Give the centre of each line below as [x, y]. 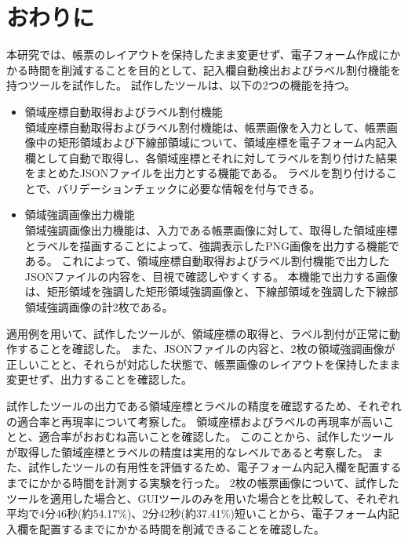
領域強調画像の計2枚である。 [99, 307]
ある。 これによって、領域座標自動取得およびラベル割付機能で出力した [207, 261]
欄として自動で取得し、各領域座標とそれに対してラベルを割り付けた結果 [211, 157]
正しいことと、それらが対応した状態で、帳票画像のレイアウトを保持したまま [204, 364]
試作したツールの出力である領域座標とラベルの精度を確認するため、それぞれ [204, 406]
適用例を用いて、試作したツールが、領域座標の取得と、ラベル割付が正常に [198, 333]
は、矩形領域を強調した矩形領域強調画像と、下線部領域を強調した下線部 [211, 291]
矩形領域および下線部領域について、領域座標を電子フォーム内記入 [228, 142]
